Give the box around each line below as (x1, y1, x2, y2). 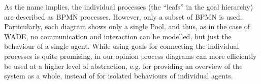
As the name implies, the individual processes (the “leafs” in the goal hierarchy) (4, 2, 253, 12)
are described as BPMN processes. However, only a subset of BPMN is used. (4, 11, 242, 22)
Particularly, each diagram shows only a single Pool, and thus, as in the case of (4, 21, 250, 32)
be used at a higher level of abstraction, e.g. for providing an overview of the (4, 60, 243, 71)
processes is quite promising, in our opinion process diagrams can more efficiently (4, 50, 257, 61)
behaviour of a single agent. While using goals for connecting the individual (4, 41, 239, 51)
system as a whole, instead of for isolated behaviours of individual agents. (4, 70, 233, 81)
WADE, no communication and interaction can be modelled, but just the (4, 31, 232, 41)
